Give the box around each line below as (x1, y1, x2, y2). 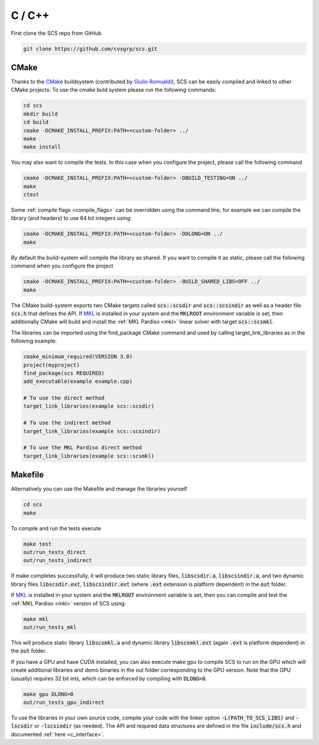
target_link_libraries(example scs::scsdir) (23, 403, 155, 409)
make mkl (23, 615, 49, 623)
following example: (11, 337, 57, 344)
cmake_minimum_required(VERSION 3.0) (23, 353, 133, 360)
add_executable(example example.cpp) (23, 378, 133, 385)
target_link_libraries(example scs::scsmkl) (23, 453, 155, 459)
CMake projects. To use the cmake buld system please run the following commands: (11, 86, 217, 93)
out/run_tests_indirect (23, 557, 93, 564)
